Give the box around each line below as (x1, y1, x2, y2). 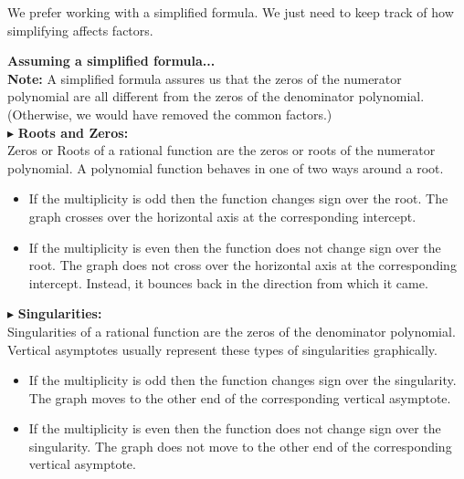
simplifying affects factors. (7, 20, 153, 39)
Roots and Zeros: (17, 122, 129, 141)
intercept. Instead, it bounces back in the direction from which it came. (28, 273, 428, 292)
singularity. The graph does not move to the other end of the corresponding (28, 436, 452, 455)
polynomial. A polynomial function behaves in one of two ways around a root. (7, 158, 444, 177)
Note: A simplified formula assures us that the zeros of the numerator (7, 68, 402, 88)
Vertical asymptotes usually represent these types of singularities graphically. (7, 339, 438, 359)
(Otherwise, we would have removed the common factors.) (7, 104, 332, 123)
